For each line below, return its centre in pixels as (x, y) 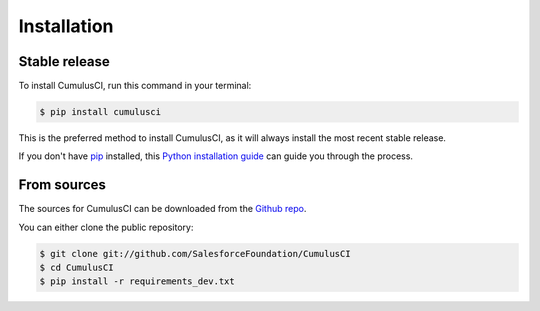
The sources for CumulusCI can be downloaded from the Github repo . (162, 209)
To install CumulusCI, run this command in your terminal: (135, 86)
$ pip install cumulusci (100, 112)
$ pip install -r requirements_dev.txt (137, 281)
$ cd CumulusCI (76, 268)
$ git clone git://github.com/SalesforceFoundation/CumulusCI (195, 253)
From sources (62, 185)
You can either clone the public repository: (106, 227)
